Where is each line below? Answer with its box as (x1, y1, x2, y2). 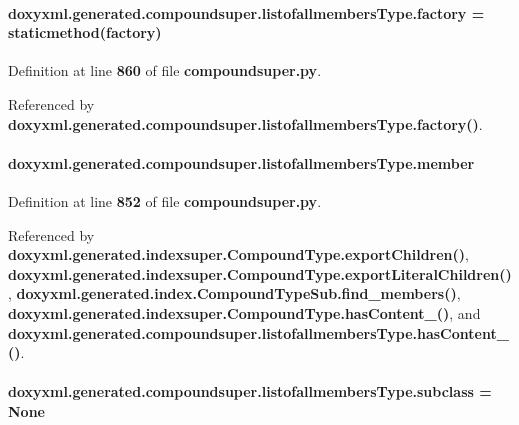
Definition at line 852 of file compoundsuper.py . (8, 190, 322, 211)
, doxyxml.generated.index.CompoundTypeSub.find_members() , (8, 283, 461, 304)
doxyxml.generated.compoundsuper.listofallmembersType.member (8, 152, 475, 173)
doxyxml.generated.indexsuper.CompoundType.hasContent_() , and (8, 302, 481, 323)
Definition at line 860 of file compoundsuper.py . (8, 60, 322, 81)
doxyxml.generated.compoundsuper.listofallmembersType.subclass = (8, 381, 492, 402)
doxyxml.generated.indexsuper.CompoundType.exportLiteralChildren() (8, 263, 512, 284)
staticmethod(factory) (8, 22, 162, 43)
